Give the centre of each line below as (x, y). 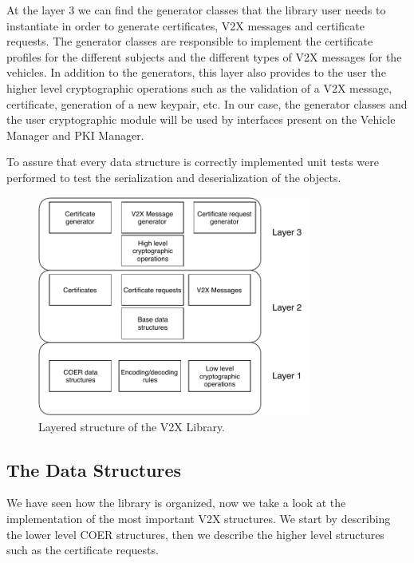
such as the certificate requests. (83, 550)
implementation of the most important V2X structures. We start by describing (199, 518)
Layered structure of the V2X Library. (132, 426)
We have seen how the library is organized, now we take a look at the (176, 503)
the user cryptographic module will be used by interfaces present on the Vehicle (201, 119)
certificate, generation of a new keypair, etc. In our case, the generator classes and (207, 103)
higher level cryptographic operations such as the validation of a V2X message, (199, 87)
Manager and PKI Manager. (75, 135)
